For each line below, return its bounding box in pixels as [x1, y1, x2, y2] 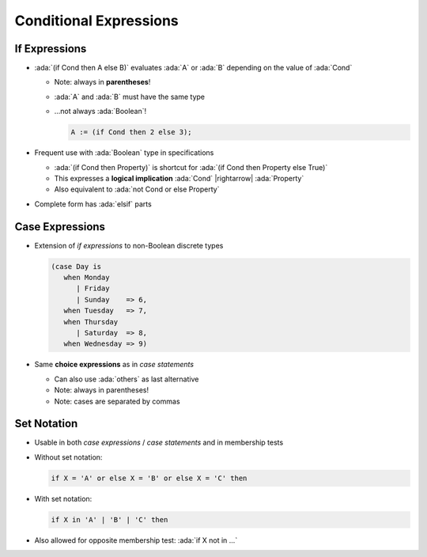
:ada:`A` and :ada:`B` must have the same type [54, 92, 206, 101]
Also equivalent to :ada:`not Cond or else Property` [54, 184, 220, 194]
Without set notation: [34, 452, 103, 462]
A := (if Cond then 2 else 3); [70, 127, 193, 137]
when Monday [63, 273, 110, 282]
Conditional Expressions [14, 12, 179, 29]
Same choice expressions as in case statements [34, 360, 194, 369]
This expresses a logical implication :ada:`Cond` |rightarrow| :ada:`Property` [54, 173, 304, 183]
